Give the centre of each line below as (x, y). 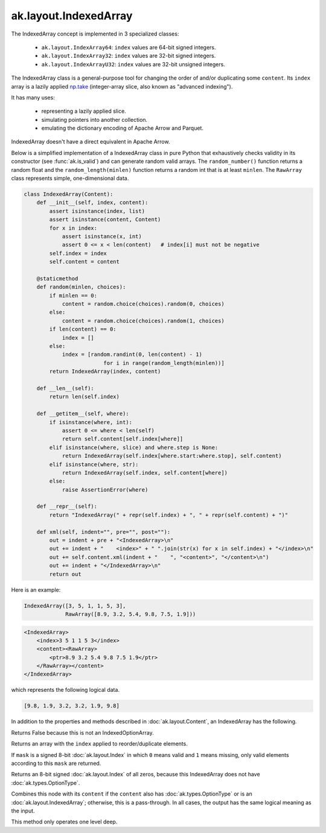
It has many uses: (33, 97)
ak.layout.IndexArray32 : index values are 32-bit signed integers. (129, 56)
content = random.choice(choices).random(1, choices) (143, 321)
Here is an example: (36, 590)
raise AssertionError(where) (105, 489)
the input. (23, 811)
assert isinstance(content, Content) (105, 220)
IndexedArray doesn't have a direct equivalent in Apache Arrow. (91, 142)
